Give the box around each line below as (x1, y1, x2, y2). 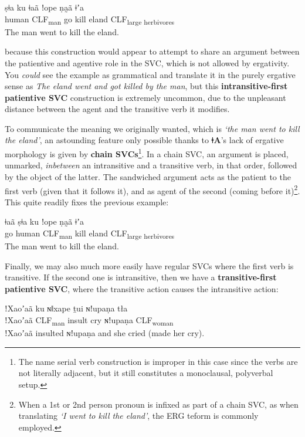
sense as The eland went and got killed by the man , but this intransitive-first (5, 80, 288, 92)
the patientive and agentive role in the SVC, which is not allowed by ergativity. (5, 56, 290, 69)
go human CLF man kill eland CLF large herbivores (5, 226, 175, 240)
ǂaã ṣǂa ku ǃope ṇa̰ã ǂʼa (5, 215, 84, 228)
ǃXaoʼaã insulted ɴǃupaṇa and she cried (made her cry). (5, 327, 205, 339)
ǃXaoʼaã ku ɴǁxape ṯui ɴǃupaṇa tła (5, 302, 128, 314)
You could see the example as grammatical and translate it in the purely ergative (5, 68, 296, 80)
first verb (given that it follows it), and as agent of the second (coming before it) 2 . (5, 182, 300, 197)
